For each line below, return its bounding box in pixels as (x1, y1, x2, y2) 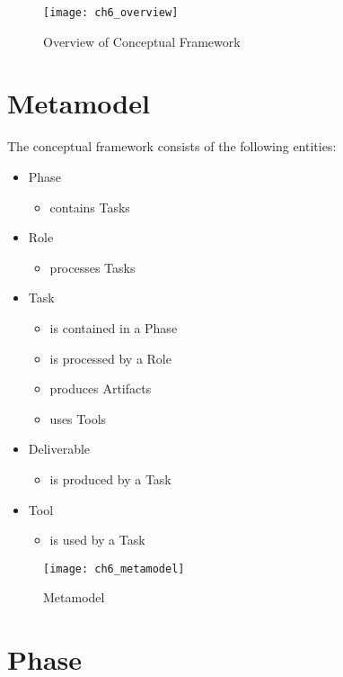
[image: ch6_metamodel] (43, 562, 185, 575)
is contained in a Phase (49, 318, 178, 337)
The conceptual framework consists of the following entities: (7, 137, 337, 156)
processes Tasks (49, 257, 136, 276)
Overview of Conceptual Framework (43, 32, 241, 50)
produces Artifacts (49, 379, 152, 398)
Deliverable (28, 439, 91, 458)
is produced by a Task (49, 469, 171, 488)
